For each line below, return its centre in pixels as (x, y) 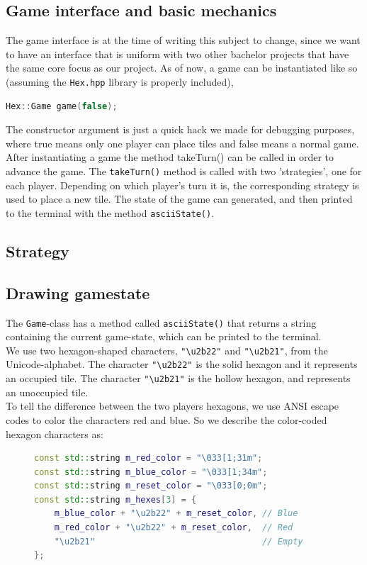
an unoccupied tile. (47, 392)
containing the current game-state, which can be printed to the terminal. (164, 336)
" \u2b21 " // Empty (179, 541)
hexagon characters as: (55, 433)
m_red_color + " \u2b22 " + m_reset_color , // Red (174, 528)
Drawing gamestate (78, 292)
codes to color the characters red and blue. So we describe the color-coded (166, 419)
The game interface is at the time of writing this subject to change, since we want (183, 40)
